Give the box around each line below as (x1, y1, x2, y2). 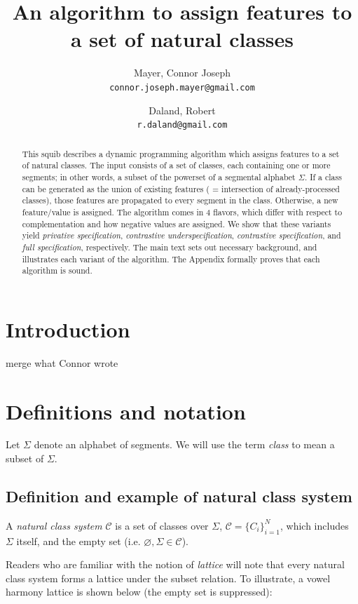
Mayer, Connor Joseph (133, 65, 231, 80)
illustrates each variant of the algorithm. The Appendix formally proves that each (22, 253, 320, 264)
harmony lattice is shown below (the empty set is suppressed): (6, 584, 273, 599)
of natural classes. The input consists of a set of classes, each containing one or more (22, 159, 331, 171)
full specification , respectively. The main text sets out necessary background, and (22, 241, 317, 253)
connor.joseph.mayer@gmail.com (109, 82, 255, 93)
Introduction (6, 314, 130, 343)
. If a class (304, 170, 342, 182)
